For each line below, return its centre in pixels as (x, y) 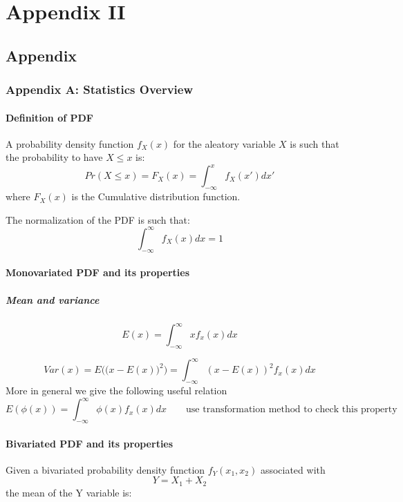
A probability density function (70, 143)
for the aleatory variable (224, 143)
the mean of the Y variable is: (69, 492)
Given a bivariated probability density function (105, 469)
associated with (293, 469)
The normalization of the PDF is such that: (98, 219)
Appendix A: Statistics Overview (100, 89)
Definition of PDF (49, 117)
